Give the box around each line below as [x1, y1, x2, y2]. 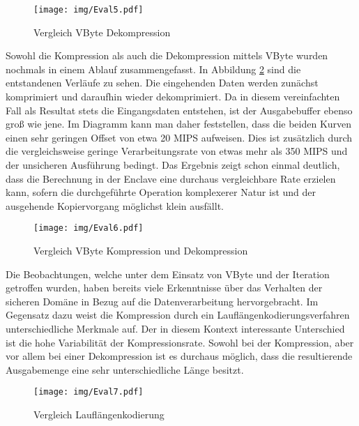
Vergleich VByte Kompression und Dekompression [33, 243, 248, 258]
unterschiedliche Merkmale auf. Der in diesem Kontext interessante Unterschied [6, 321, 345, 335]
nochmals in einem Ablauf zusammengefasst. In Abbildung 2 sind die [6, 61, 301, 76]
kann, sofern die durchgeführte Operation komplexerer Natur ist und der [6, 185, 316, 199]
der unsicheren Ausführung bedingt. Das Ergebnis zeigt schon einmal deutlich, [6, 158, 340, 172]
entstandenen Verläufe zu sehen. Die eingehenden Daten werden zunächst [6, 75, 319, 90]
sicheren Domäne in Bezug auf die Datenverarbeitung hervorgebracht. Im [6, 294, 319, 308]
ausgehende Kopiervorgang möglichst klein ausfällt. [6, 198, 224, 213]
